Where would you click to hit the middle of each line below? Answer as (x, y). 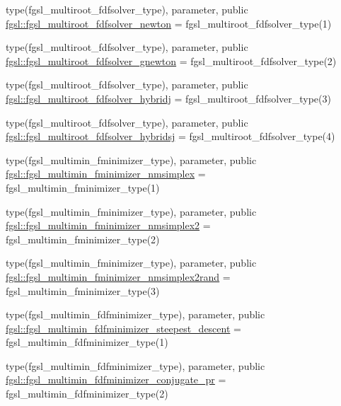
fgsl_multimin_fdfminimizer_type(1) (87, 342)
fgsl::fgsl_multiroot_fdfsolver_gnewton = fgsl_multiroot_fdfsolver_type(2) (171, 60)
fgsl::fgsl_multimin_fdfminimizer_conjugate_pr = (116, 379)
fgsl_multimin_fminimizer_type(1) (83, 187)
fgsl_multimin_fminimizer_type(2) (83, 239)
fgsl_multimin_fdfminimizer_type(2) (87, 394)
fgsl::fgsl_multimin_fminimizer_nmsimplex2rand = (118, 276)
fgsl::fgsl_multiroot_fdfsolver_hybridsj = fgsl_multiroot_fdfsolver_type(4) (170, 136)
